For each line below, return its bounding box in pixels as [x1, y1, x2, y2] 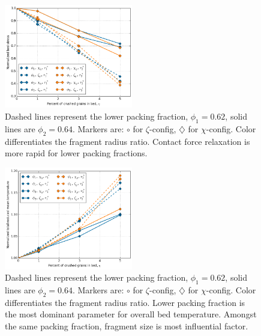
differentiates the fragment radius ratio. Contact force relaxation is [5, 135, 250, 147]
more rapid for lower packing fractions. [5, 147, 148, 159]
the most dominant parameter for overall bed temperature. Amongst [5, 308, 257, 320]
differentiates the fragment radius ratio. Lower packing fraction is [5, 296, 245, 308]
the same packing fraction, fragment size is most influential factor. [5, 320, 248, 332]
